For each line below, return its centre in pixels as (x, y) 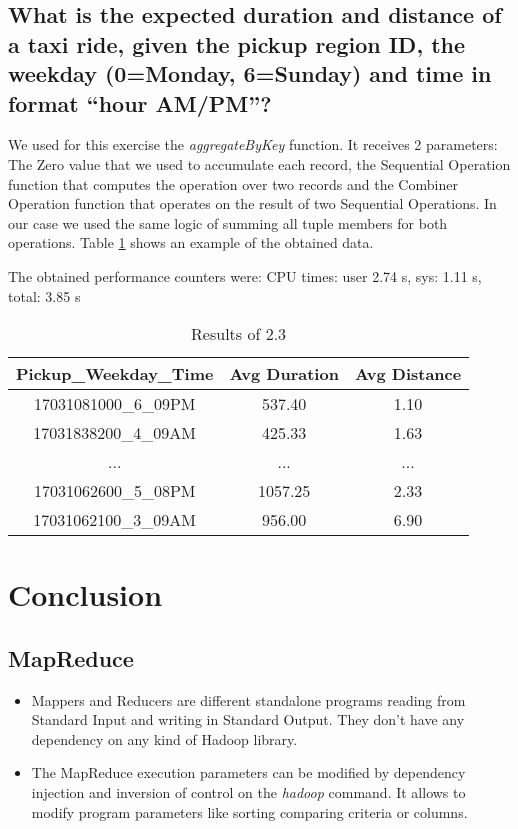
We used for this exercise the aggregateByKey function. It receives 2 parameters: (253, 144)
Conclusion (85, 594)
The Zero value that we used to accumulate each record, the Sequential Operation (259, 163)
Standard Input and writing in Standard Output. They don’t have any (248, 719)
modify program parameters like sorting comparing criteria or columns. (249, 811)
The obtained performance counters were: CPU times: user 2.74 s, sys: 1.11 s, (245, 275)
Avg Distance (408, 374)
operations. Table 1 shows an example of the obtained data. (191, 242)
